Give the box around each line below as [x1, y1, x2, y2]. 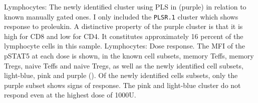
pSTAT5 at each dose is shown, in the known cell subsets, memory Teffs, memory [4, 50, 254, 61]
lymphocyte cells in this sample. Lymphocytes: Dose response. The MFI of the [4, 40, 245, 51]
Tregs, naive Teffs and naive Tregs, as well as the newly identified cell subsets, [4, 60, 243, 70]
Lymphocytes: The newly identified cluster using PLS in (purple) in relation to [4, 1, 246, 11]
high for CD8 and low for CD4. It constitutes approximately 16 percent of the [4, 30, 243, 41]
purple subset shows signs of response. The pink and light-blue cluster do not [4, 79, 241, 90]
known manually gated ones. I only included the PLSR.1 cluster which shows [4, 11, 238, 21]
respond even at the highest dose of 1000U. [4, 89, 136, 100]
